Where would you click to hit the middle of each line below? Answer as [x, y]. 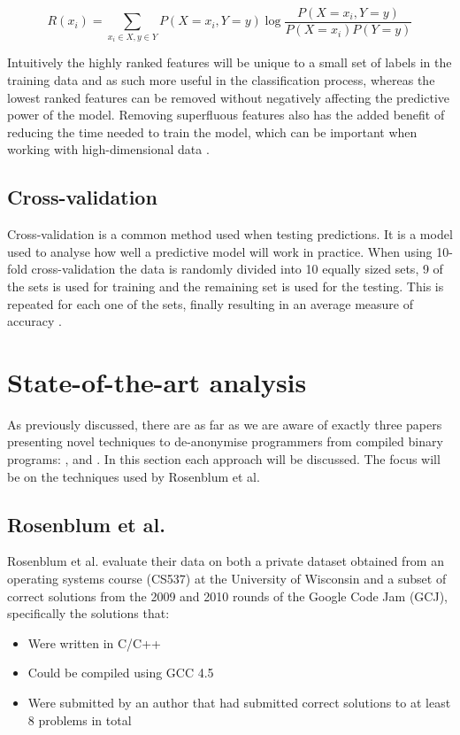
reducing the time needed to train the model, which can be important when [212, 132]
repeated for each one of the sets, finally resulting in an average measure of [210, 303]
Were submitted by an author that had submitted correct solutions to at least [239, 703]
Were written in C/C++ [94, 642]
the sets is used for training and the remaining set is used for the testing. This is [226, 286]
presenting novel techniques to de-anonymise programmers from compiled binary [225, 441]
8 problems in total [80, 720]
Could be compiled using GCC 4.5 [121, 673]
